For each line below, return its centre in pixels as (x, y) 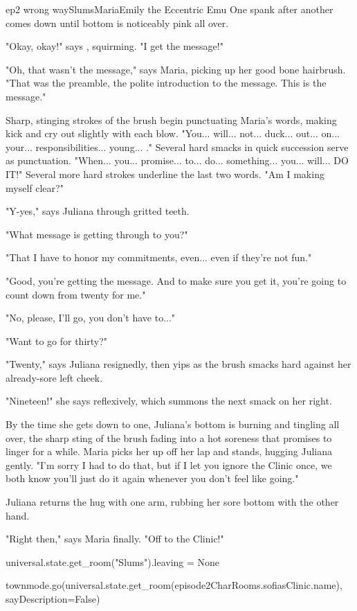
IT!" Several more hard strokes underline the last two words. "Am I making (165, 174)
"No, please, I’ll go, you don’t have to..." (91, 318)
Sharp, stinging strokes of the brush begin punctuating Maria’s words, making (171, 119)
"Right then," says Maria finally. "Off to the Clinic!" (115, 539)
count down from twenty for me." (76, 294)
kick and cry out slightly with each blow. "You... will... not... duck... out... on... (173, 133)
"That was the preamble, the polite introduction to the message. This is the (166, 83)
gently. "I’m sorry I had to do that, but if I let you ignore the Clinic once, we (169, 464)
